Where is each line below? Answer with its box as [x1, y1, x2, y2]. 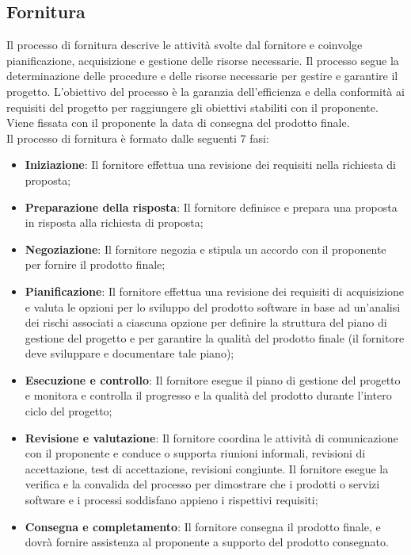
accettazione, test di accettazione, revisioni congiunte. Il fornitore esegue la [25, 460, 389, 477]
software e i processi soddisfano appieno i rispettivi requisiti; [25, 492, 318, 508]
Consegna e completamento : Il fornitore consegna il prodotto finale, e [25, 518, 381, 534]
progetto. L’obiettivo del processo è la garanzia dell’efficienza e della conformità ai [6, 82, 405, 99]
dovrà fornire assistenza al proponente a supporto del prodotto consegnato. [25, 534, 389, 550]
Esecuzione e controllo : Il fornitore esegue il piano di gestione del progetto [25, 371, 401, 388]
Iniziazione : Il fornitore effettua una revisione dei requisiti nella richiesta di [25, 156, 396, 173]
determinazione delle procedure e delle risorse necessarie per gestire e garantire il [6, 67, 398, 84]
